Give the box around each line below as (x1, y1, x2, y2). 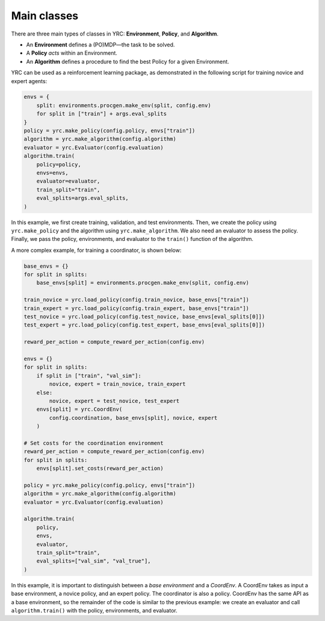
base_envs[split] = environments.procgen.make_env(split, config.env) (36, 279, 250, 286)
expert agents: (11, 77, 48, 84)
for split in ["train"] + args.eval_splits (36, 110, 167, 117)
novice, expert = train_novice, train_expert (49, 381, 186, 388)
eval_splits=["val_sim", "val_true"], (36, 558, 151, 564)
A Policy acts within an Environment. (26, 49, 117, 57)
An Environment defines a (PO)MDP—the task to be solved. (26, 41, 175, 48)
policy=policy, (36, 161, 81, 168)
